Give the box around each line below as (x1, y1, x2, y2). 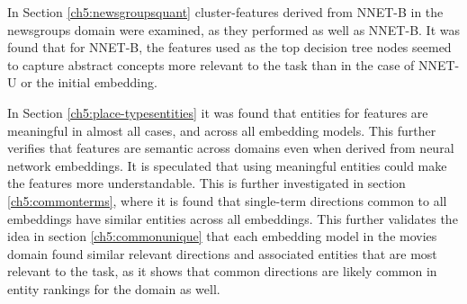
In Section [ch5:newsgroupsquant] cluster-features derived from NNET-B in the (7, 3, 444, 21)
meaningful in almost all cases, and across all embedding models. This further (7, 121, 436, 139)
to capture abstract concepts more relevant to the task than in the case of (7, 55, 415, 74)
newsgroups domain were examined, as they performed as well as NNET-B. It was (7, 20, 460, 39)
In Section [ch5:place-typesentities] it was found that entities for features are (7, 103, 428, 121)
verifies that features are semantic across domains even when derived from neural (7, 139, 454, 157)
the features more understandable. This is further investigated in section (7, 174, 406, 192)
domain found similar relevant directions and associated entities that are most (7, 244, 437, 263)
